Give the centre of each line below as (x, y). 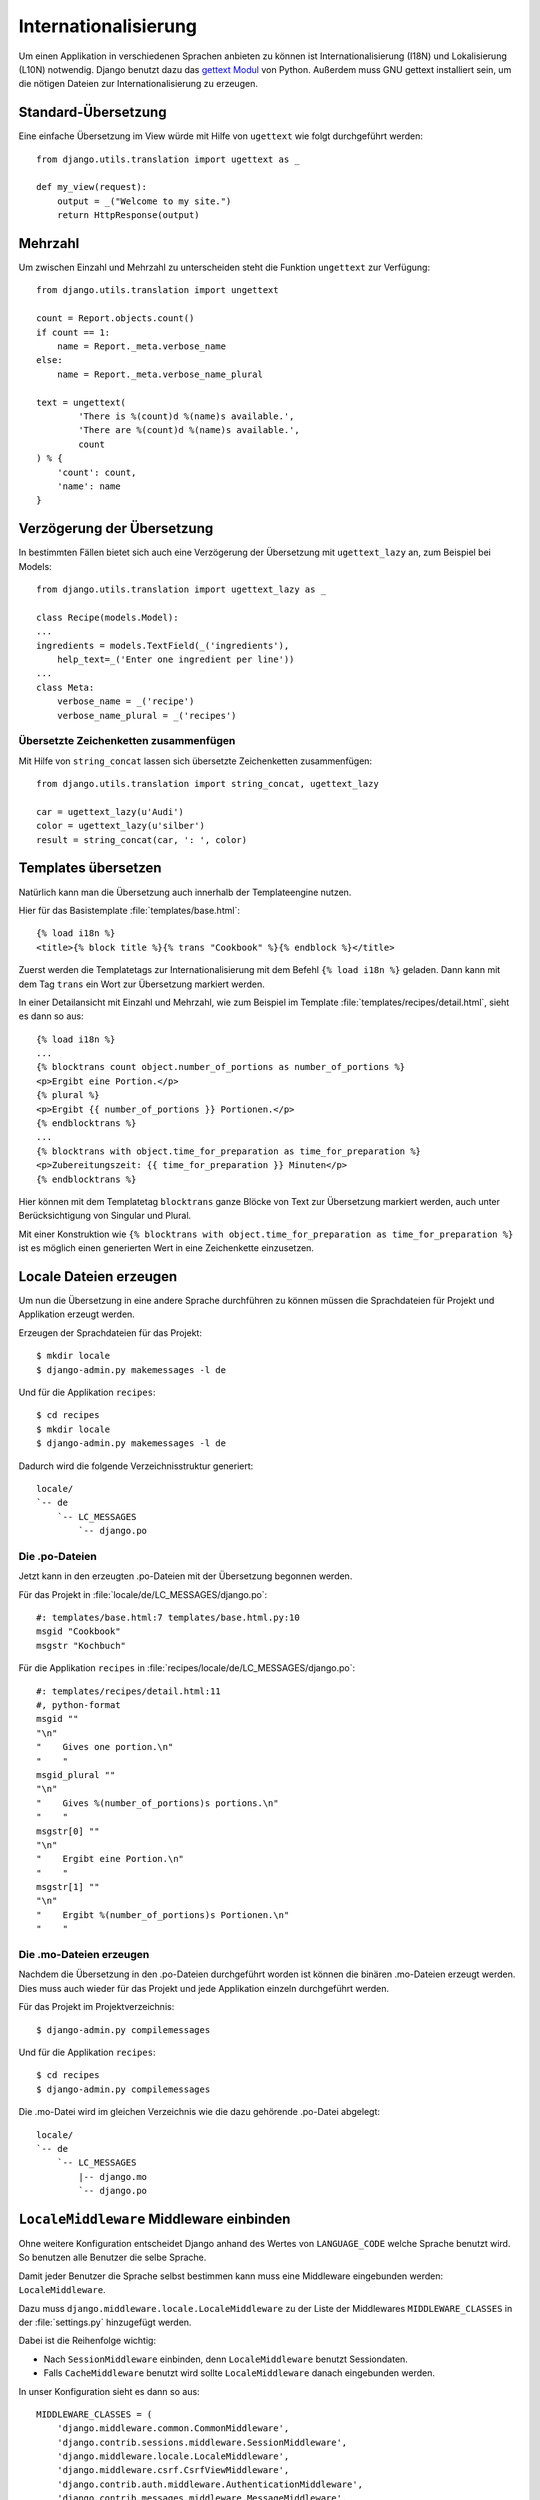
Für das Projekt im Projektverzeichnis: (96, 2007)
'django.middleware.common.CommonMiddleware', (173, 2428)
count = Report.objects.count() (115, 318)
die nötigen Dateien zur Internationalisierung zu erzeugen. (138, 84)
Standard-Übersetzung (92, 112)
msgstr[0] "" (68, 1831)
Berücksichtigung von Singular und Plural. (105, 1216)
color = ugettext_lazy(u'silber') (120, 826)
